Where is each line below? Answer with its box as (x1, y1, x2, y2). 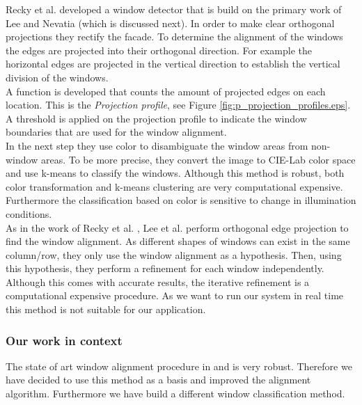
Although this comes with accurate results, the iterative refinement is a (6, 274, 310, 289)
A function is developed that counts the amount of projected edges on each (6, 84, 326, 98)
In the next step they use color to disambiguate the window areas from (6, 138, 308, 152)
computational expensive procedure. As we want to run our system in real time (6, 288, 344, 303)
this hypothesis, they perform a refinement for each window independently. (6, 261, 324, 276)
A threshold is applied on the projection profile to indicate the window (6, 111, 307, 125)
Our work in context (6, 331, 123, 349)
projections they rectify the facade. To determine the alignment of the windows (6, 29, 343, 44)
